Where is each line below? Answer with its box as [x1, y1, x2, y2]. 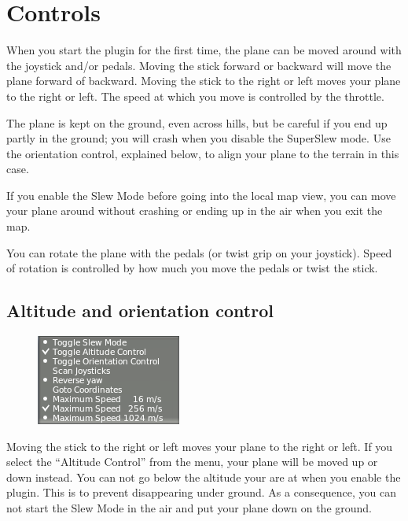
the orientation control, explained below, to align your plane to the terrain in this [6, 145, 399, 161]
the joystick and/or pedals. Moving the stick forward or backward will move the [6, 57, 391, 73]
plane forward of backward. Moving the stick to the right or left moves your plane [6, 72, 401, 89]
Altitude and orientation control [6, 298, 274, 323]
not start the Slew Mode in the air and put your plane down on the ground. [6, 500, 373, 516]
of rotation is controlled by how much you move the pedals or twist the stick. [6, 260, 378, 276]
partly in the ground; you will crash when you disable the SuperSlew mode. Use [6, 130, 391, 146]
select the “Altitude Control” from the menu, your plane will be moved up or [6, 453, 378, 470]
